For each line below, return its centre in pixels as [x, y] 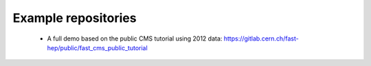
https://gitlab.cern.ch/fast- [261, 38]
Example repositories [75, 18]
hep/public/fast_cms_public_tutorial [97, 47]
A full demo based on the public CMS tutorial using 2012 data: [135, 38]
